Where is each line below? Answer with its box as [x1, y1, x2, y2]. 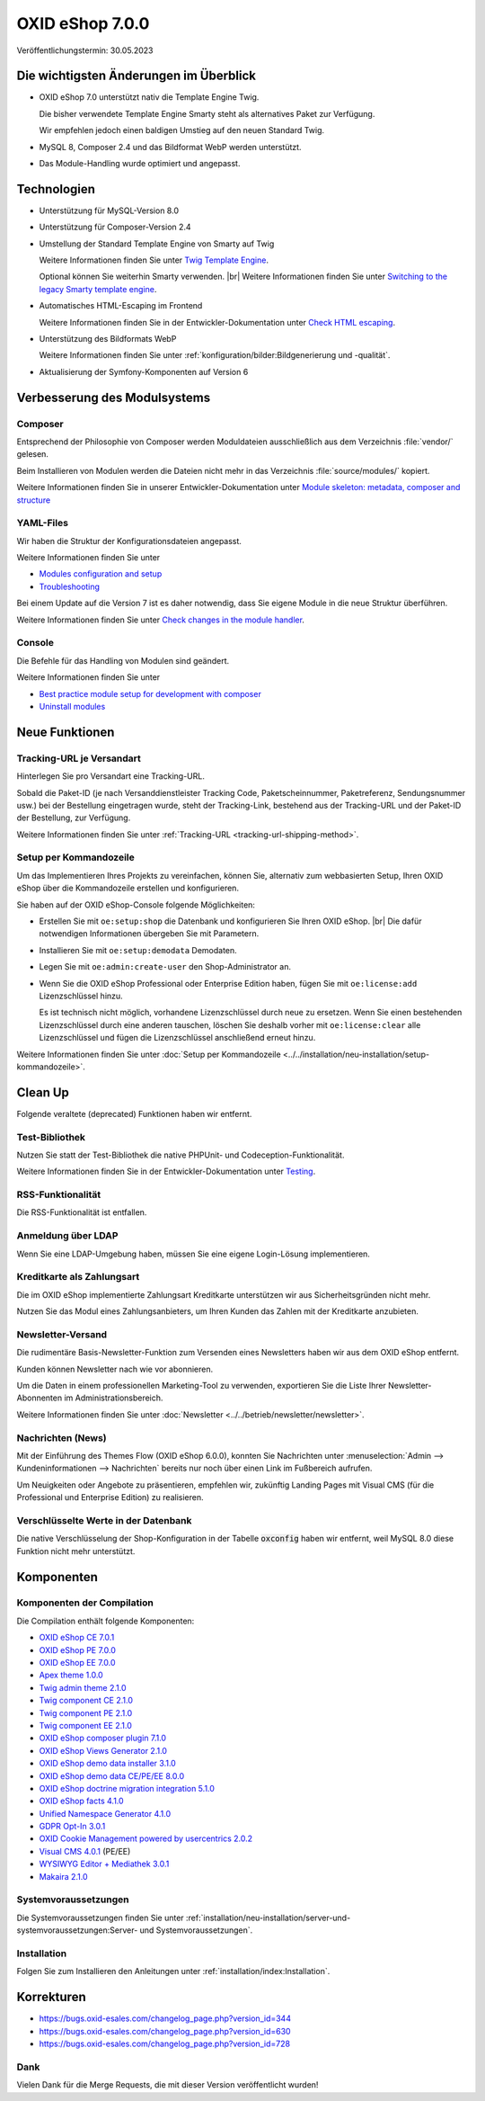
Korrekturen [16, 1989, 86, 2005]
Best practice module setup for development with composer [39, 688, 262, 699]
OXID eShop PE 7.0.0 [39, 1644, 117, 1655]
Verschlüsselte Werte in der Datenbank [16, 1514, 192, 1526]
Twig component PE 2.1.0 [39, 1707, 133, 1718]
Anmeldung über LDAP [16, 1229, 119, 1242]
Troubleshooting [39, 581, 101, 592]
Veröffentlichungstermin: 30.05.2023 [16, 45, 154, 56]
